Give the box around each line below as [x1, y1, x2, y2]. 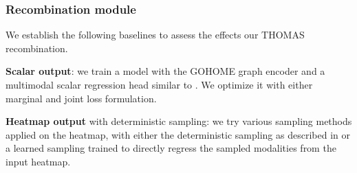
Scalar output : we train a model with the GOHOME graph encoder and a [6, 64, 325, 78]
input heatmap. [6, 154, 71, 168]
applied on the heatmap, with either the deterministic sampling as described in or [6, 127, 350, 141]
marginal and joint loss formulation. [6, 91, 157, 105]
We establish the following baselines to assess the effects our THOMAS [6, 27, 305, 42]
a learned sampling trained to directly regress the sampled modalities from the [6, 141, 336, 155]
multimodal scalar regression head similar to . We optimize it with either [6, 78, 313, 91]
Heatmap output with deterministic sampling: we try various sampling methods [6, 114, 352, 128]
